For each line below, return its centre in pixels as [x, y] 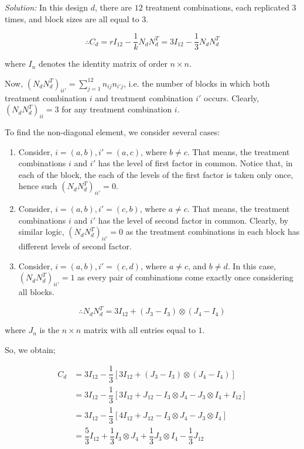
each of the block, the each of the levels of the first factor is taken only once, [156, 174]
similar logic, [41, 232]
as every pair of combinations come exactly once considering [185, 277]
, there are [114, 7]
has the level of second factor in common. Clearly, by [193, 220]
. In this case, [252, 265]
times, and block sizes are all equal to [72, 18]
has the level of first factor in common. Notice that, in [195, 163]
